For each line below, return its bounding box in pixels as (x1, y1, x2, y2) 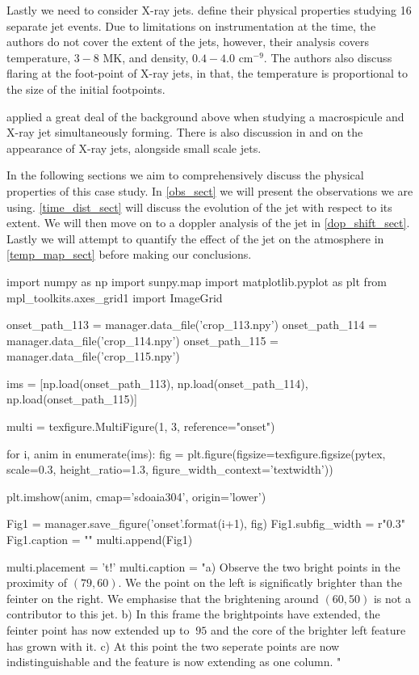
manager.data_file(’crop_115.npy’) (6, 348, 180, 365)
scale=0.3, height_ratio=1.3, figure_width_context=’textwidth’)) (6, 461, 333, 478)
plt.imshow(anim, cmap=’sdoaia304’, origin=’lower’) (6, 487, 266, 504)
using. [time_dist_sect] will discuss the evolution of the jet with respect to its (6, 198, 392, 215)
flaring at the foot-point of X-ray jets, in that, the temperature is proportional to (6, 65, 409, 82)
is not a (373, 589, 411, 606)
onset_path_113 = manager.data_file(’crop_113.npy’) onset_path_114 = (6, 316, 378, 333)
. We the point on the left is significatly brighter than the (118, 574, 402, 591)
